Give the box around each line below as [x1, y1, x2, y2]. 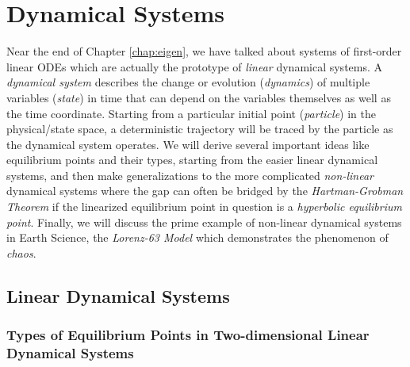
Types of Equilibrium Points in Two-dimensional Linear [6, 325, 370, 345]
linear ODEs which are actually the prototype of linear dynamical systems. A [6, 58, 383, 75]
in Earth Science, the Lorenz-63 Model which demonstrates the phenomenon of [6, 229, 389, 246]
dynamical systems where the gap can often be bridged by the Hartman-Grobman [6, 182, 404, 199]
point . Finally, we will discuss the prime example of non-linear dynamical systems [6, 213, 402, 230]
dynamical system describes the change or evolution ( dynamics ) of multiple [6, 74, 370, 90]
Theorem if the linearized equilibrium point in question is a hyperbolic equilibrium [6, 198, 402, 215]
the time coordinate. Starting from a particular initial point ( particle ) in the [6, 105, 376, 121]
